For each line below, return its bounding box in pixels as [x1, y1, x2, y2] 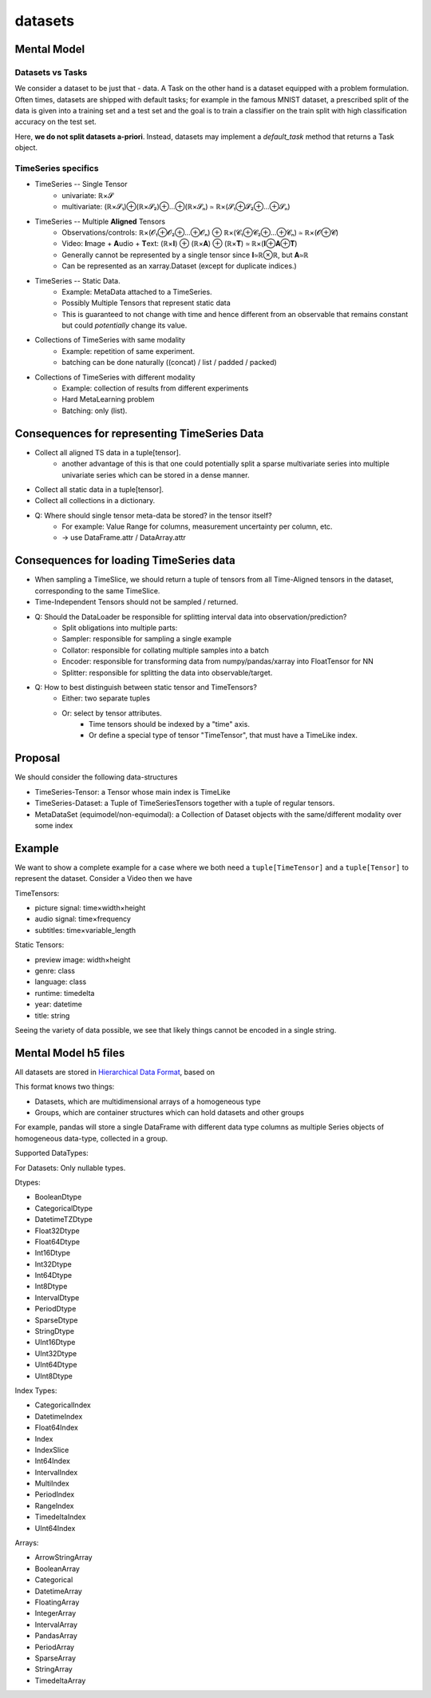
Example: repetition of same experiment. [61, 346, 196, 355]
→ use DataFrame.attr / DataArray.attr [61, 533, 187, 542]
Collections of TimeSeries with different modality [34, 372, 196, 382]
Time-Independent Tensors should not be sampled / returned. [34, 597, 239, 607]
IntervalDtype [34, 1292, 80, 1302]
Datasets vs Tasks [14, 66, 88, 77]
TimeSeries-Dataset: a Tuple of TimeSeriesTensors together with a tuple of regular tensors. [34, 799, 335, 808]
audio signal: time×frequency [34, 914, 132, 924]
